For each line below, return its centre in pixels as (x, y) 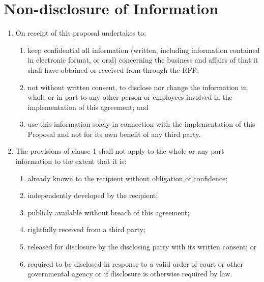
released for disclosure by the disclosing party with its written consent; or (142, 247)
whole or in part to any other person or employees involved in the (130, 97)
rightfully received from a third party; (86, 229)
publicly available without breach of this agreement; (109, 212)
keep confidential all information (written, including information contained (144, 50)
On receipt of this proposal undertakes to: (81, 33)
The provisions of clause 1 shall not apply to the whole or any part (120, 151)
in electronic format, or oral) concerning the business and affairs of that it (143, 60)
